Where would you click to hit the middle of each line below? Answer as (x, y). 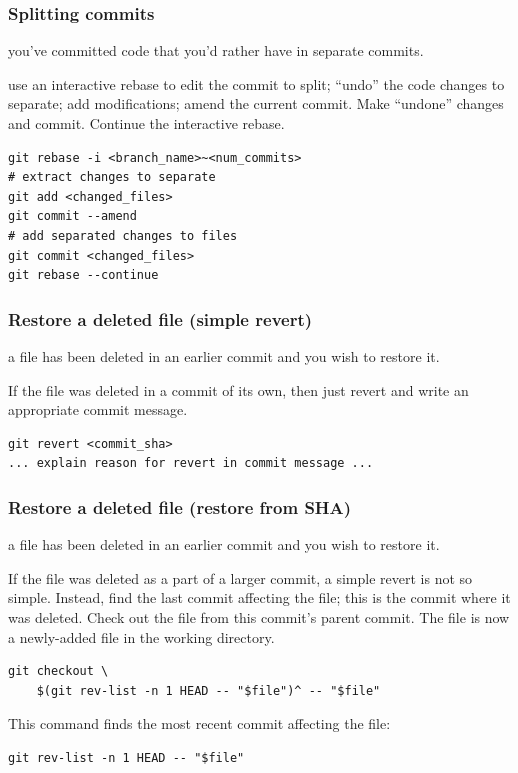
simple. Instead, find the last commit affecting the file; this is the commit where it (259, 597)
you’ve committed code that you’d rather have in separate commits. (216, 50)
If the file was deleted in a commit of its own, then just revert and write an (238, 389)
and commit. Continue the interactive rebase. (146, 123)
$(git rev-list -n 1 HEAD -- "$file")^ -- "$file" (208, 690)
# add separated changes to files (123, 235)
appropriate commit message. (98, 409)
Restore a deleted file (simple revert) (160, 318)
